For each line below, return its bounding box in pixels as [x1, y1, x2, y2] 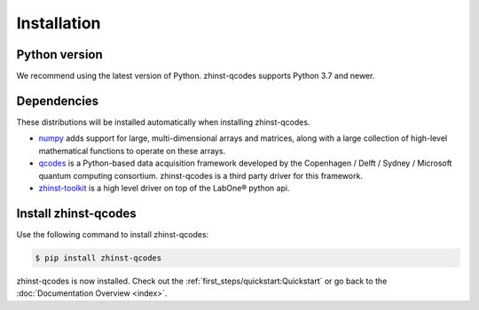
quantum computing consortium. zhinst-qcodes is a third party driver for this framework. [38, 170, 364, 181]
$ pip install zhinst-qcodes [35, 252, 162, 263]
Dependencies [16, 93, 99, 108]
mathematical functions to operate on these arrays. [38, 145, 226, 156]
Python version [16, 47, 104, 62]
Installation [16, 13, 101, 33]
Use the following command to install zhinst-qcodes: [16, 229, 209, 239]
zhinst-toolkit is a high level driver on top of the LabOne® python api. [38, 182, 290, 193]
